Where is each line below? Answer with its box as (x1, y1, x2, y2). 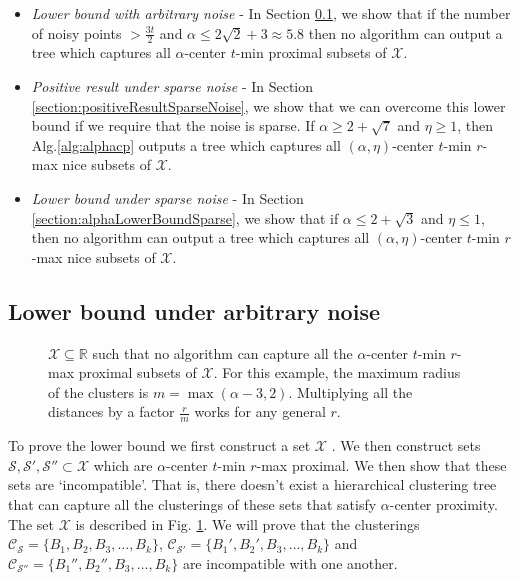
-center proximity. (389, 493, 498, 514)
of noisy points (31, 22, 122, 43)
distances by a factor (48, 401, 175, 422)
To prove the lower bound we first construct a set (8, 435, 311, 456)
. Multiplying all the (288, 381, 413, 402)
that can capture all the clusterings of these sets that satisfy (8, 493, 377, 514)
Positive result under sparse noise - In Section (31, 76, 314, 97)
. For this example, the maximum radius (213, 362, 461, 383)
